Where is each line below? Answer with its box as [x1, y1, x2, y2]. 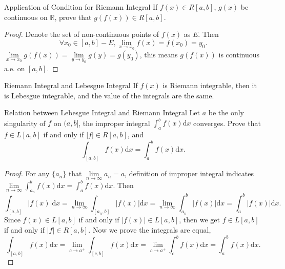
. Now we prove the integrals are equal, [88, 224, 211, 235]
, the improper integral [78, 117, 150, 128]
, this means [139, 49, 178, 60]
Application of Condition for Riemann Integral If [4, 2, 158, 12]
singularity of [4, 117, 46, 128]
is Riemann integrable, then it [162, 80, 257, 91]
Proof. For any [4, 168, 50, 179]
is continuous [218, 49, 260, 60]
